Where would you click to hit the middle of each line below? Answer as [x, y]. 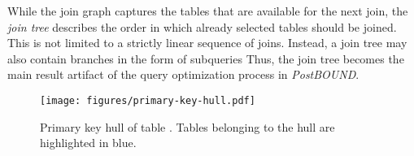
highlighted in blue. [88, 143]
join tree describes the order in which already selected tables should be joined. [202, 26]
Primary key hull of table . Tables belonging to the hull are [187, 126]
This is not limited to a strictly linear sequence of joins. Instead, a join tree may [207, 43]
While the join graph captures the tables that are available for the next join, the [208, 11]
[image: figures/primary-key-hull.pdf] [148, 100]
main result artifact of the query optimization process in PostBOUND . [183, 74]
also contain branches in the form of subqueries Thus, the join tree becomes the [206, 58]
